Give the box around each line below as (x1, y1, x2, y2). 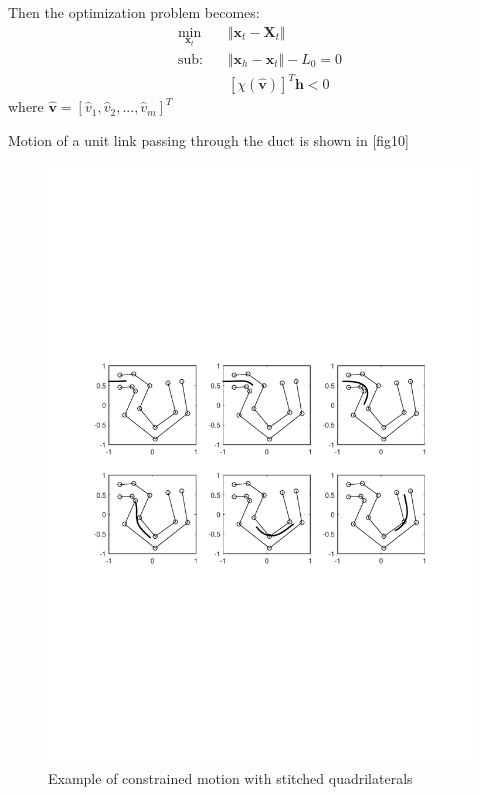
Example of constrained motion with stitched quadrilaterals (48, 767, 413, 788)
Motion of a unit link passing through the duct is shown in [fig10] (8, 129, 409, 150)
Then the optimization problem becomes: (8, 2, 260, 22)
